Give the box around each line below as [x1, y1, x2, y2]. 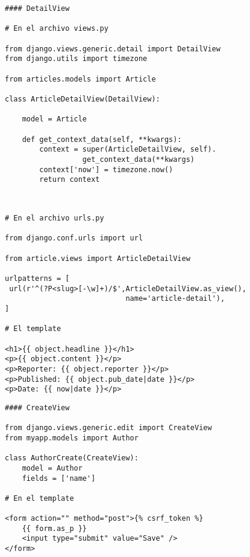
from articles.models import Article [5, 74, 156, 83]
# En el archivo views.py [5, 24, 108, 33]
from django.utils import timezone [5, 54, 148, 63]
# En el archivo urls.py [5, 214, 104, 223]
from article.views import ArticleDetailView [5, 254, 190, 263]
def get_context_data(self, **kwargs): [22, 135, 182, 144]
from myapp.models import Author [5, 433, 139, 442]
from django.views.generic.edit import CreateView [5, 423, 212, 433]
